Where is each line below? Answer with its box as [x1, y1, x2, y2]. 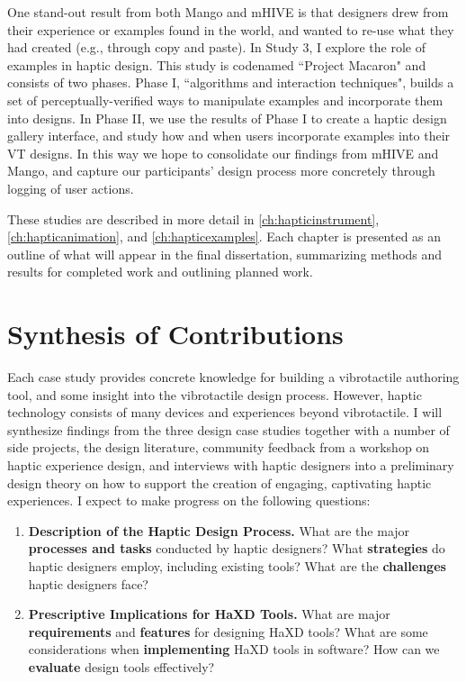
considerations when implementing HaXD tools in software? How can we [28, 640, 440, 659]
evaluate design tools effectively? [28, 657, 215, 676]
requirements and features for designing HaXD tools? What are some [28, 622, 428, 641]
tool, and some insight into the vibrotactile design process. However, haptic [7, 385, 422, 404]
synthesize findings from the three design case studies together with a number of [7, 420, 450, 439]
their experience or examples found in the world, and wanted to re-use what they [7, 20, 454, 39]
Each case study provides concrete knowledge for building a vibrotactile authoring [7, 368, 460, 386]
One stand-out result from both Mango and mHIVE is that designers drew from [7, 3, 449, 21]
